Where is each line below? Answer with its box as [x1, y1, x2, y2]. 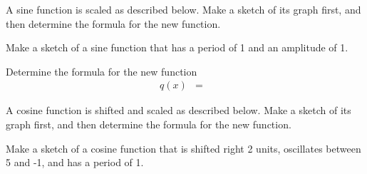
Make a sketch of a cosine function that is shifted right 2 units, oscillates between [6, 140, 361, 155]
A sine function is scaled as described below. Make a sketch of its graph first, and [6, 2, 361, 16]
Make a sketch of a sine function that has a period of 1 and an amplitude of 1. [6, 40, 348, 55]
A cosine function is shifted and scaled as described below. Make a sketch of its [6, 103, 351, 118]
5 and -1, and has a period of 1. [6, 155, 144, 170]
